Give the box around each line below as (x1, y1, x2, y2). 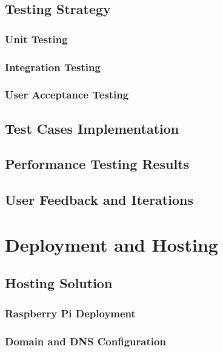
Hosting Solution (5, 274, 113, 292)
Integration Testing (5, 59, 101, 74)
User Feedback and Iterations (5, 190, 193, 209)
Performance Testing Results (5, 154, 190, 173)
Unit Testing (5, 31, 68, 46)
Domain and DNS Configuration (5, 333, 166, 348)
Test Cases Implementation (5, 119, 179, 137)
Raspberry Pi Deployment (5, 305, 136, 320)
